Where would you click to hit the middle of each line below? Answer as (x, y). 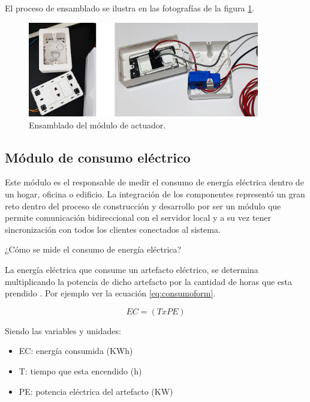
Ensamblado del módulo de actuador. (97, 124)
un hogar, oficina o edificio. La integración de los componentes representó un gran (155, 194)
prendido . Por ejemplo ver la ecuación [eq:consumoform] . (110, 293)
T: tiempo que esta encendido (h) (80, 371)
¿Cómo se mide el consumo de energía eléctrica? (93, 249)
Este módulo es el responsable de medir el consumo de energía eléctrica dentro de (154, 182)
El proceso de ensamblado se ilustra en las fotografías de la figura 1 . (130, 8)
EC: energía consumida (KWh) (76, 351)
